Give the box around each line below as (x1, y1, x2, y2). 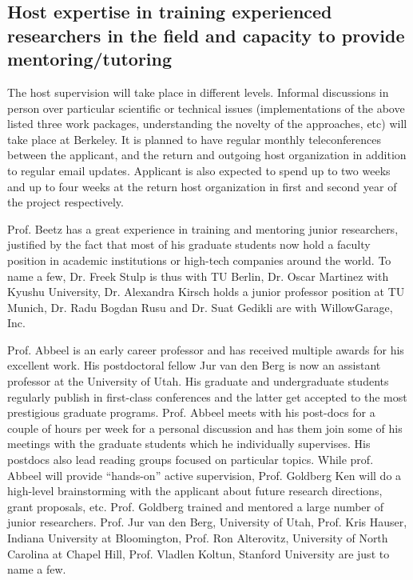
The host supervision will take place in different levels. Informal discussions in (7, 83, 389, 100)
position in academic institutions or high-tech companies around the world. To (7, 251, 391, 268)
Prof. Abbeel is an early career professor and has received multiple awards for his (7, 341, 404, 358)
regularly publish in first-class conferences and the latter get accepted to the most (7, 388, 407, 405)
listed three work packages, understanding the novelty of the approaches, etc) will (7, 115, 407, 132)
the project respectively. (7, 194, 124, 210)
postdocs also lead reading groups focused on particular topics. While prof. (7, 451, 374, 468)
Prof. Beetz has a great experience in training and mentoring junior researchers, (7, 220, 399, 237)
